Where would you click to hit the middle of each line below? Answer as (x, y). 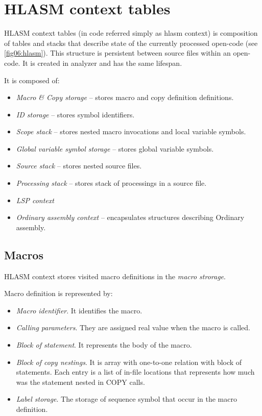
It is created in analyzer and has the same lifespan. (102, 63)
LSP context (35, 200)
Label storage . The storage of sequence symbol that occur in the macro (126, 399)
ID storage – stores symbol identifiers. (75, 114)
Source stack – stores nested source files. (79, 166)
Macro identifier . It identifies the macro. (79, 310)
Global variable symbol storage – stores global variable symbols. (115, 148)
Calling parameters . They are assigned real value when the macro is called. (133, 327)
